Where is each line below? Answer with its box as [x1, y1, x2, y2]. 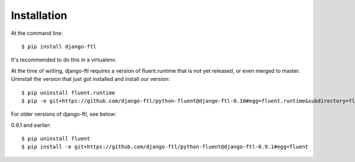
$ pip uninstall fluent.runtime [21, 89, 115, 96]
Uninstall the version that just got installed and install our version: [11, 76, 170, 83]
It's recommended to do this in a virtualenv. [11, 56, 117, 63]
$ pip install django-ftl [21, 43, 97, 50]
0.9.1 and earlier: [11, 121, 51, 128]
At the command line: [11, 30, 63, 37]
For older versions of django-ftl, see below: [11, 111, 117, 118]
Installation [11, 9, 67, 22]
